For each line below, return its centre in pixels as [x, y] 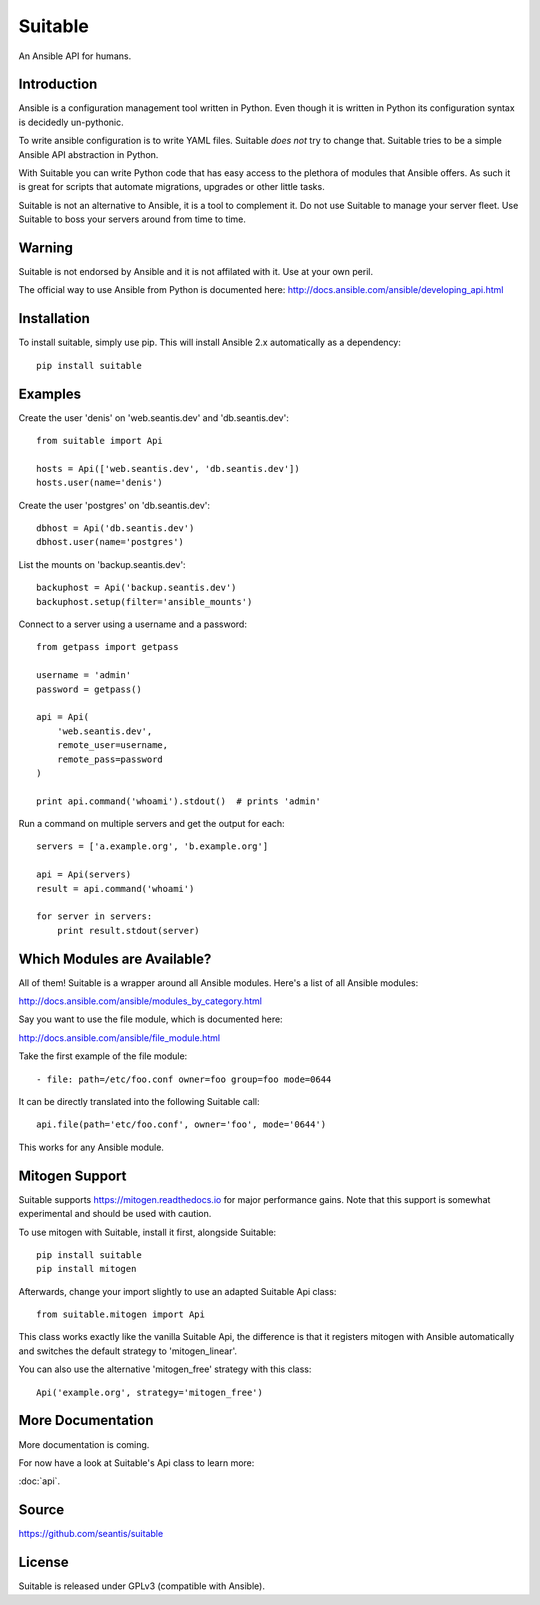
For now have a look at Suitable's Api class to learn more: [136, 1462]
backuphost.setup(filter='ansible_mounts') [144, 601]
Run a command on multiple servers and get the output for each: [151, 824]
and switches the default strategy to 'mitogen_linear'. [128, 1351]
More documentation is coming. [84, 1444]
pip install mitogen [86, 1269]
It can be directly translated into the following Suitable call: [139, 1102]
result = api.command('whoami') [115, 888]
